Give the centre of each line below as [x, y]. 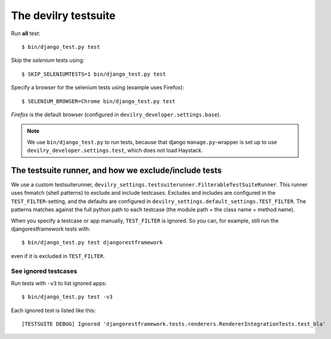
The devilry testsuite [63, 15]
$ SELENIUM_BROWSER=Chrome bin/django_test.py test [99, 101]
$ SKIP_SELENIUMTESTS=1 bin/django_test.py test [94, 74]
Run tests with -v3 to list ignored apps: [59, 283]
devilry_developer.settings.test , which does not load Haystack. [115, 150]
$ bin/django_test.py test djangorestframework [92, 242]
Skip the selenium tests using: [48, 60]
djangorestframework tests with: [51, 229]
